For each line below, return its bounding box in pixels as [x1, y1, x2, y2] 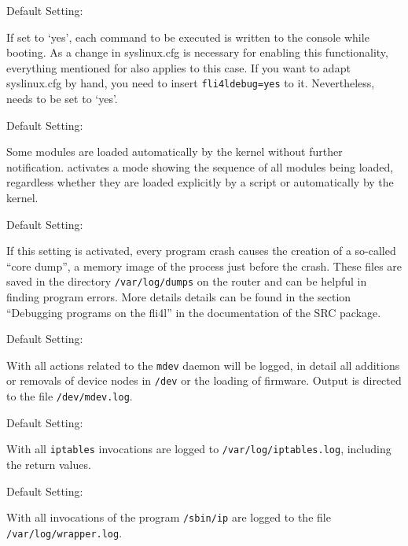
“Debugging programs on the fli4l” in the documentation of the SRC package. [6, 304, 381, 320]
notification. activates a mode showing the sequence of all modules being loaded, [6, 158, 394, 175]
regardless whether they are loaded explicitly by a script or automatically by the [6, 174, 394, 190]
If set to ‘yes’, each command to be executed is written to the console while [6, 28, 369, 45]
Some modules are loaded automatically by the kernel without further [6, 143, 343, 160]
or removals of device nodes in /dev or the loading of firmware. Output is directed [6, 372, 402, 389]
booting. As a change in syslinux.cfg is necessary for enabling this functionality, [6, 44, 388, 61]
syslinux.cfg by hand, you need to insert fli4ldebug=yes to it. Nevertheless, [6, 75, 375, 91]
